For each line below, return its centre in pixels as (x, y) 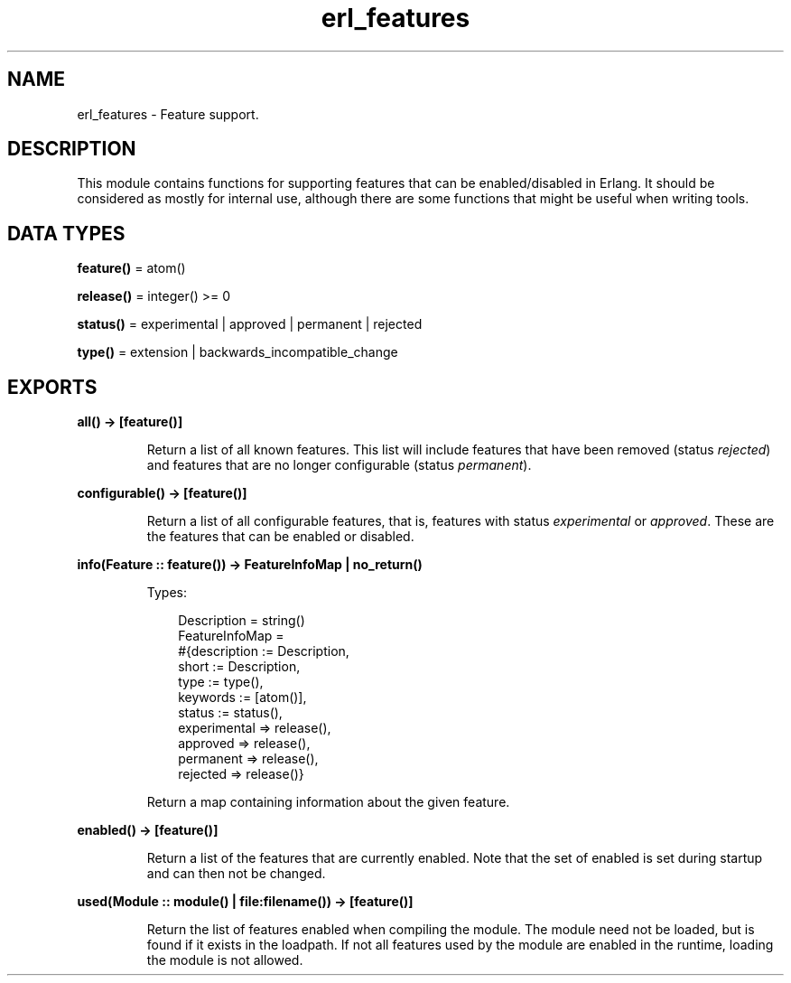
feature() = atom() (131, 268)
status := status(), (230, 713)
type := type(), (221, 682)
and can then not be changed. (236, 874)
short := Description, (239, 667)
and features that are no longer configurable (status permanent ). (339, 465)
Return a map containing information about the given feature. (328, 802)
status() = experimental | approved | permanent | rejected (250, 324)
